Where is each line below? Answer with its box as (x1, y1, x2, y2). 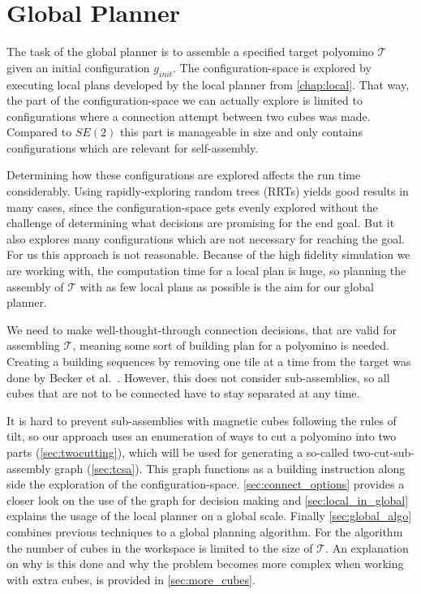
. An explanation (325, 539, 409, 556)
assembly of (6, 278, 64, 295)
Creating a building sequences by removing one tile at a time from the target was (6, 353, 411, 370)
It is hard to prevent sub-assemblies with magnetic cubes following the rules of (6, 411, 397, 428)
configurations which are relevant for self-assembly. (6, 139, 259, 156)
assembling (6, 337, 60, 354)
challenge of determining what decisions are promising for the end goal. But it (6, 214, 395, 231)
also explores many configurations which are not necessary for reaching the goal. (6, 230, 405, 247)
